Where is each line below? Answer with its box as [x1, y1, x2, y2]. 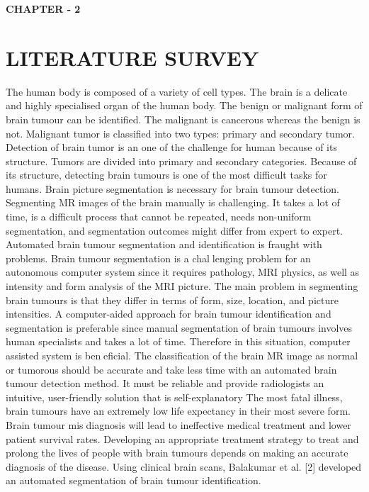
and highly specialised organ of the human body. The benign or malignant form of [6, 98, 363, 113]
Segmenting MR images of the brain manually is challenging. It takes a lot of [6, 195, 340, 210]
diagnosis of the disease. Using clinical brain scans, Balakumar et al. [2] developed [6, 459, 362, 474]
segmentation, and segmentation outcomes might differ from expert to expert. [6, 223, 343, 237]
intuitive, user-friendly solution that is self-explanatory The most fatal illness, [6, 389, 343, 404]
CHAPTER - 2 [6, 1, 81, 16]
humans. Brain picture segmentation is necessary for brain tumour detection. [6, 181, 339, 196]
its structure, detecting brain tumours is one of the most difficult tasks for [6, 167, 327, 182]
